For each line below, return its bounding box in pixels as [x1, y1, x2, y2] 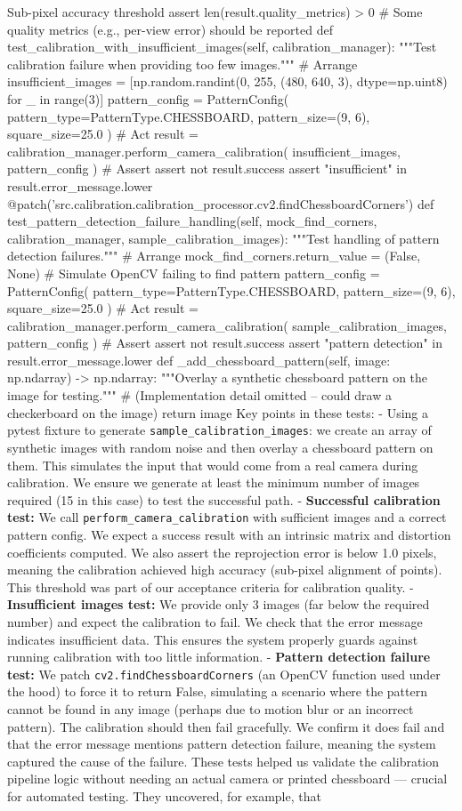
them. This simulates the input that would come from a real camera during [7, 455, 418, 474]
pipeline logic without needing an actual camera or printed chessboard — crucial [7, 769, 448, 788]
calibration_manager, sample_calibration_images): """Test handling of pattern [7, 229, 440, 247]
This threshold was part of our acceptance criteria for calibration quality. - [7, 577, 414, 596]
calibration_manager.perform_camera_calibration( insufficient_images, [7, 141, 401, 160]
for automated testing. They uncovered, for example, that [7, 786, 321, 805]
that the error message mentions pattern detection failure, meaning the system [7, 735, 436, 753]
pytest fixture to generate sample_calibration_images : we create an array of [7, 421, 432, 439]
